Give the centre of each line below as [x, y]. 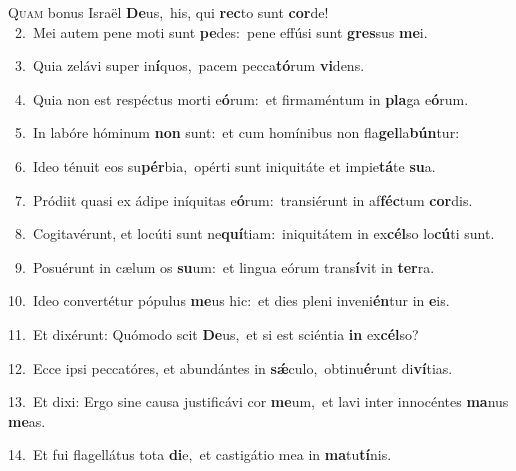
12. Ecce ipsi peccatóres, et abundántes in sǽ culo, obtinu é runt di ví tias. [230, 367]
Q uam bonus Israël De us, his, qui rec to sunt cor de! [168, 12]
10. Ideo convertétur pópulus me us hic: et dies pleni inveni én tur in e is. [229, 300]
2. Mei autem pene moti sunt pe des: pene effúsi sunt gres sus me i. [221, 31]
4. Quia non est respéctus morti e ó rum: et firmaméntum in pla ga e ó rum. [241, 98]
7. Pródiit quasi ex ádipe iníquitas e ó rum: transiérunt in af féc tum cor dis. [243, 199]
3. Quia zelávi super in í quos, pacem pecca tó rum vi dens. [189, 65]
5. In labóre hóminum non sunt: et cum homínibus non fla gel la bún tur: [237, 132]
